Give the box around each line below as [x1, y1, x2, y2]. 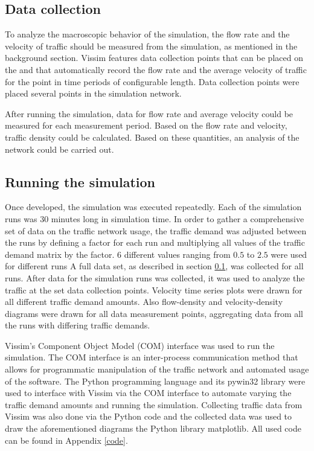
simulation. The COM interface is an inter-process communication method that [5, 351, 298, 363]
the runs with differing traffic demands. [5, 319, 150, 331]
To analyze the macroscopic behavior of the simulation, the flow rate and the [5, 28, 290, 40]
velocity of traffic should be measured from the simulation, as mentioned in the [5, 39, 298, 52]
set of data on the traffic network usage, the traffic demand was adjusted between [5, 224, 307, 237]
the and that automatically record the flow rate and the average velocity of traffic [5, 63, 307, 75]
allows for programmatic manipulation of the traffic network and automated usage [5, 363, 309, 376]
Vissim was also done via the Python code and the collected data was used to [5, 410, 292, 423]
